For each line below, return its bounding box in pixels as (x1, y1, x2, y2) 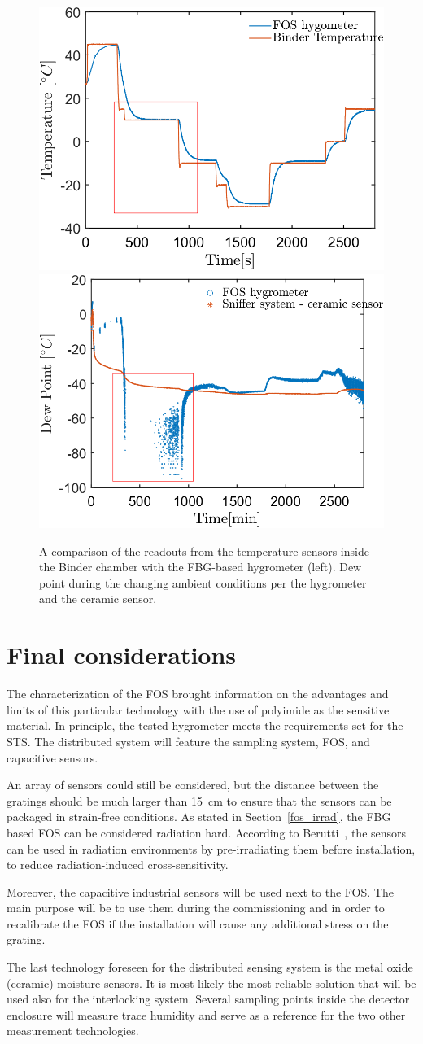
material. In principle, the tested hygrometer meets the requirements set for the (7, 717, 403, 734)
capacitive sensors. (7, 749, 98, 766)
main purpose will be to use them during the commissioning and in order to (7, 899, 385, 916)
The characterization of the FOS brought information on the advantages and (7, 685, 389, 702)
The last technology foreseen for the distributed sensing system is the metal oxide (7, 959, 413, 976)
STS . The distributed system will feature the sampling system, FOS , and (7, 732, 370, 749)
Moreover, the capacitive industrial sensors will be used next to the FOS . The (7, 883, 394, 900)
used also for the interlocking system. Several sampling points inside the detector (7, 990, 410, 1007)
